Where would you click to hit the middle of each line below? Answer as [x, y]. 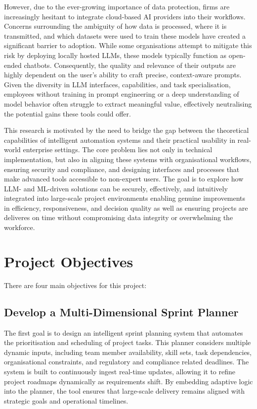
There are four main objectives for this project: [75, 285]
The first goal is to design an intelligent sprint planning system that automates [124, 332]
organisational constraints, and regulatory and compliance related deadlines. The [127, 362]
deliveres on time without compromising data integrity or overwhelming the [119, 217]
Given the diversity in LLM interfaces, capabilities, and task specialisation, [117, 84]
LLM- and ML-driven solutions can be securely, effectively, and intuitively [116, 188]
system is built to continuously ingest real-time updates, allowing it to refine [120, 371]
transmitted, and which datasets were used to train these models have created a [125, 35]
